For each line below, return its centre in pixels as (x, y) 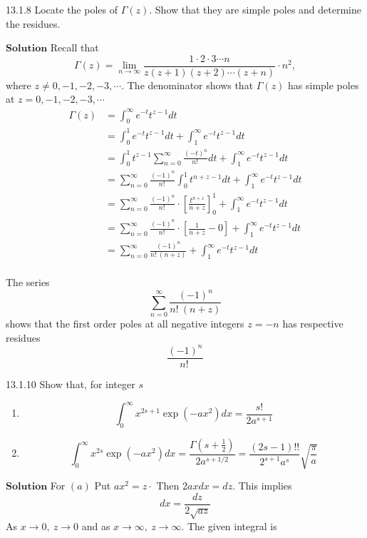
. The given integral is (229, 526)
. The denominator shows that (187, 85)
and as (96, 526)
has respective (313, 324)
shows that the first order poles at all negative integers (125, 324)
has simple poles (324, 85)
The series (28, 282)
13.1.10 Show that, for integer (71, 384)
